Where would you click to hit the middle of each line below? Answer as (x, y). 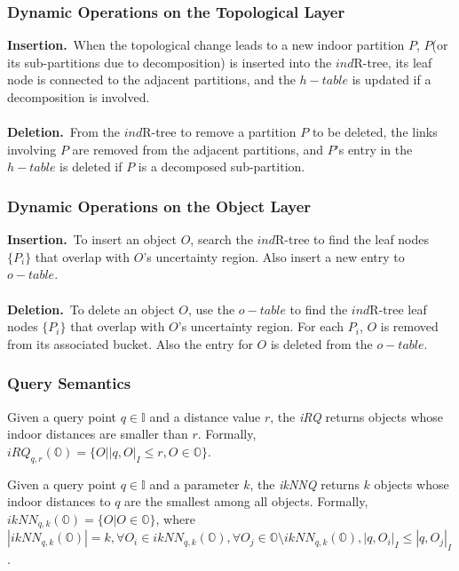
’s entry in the (374, 149)
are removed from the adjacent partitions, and (198, 149)
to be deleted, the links (375, 132)
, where (175, 518)
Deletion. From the (64, 132)
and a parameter (194, 484)
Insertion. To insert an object (92, 239)
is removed (409, 326)
